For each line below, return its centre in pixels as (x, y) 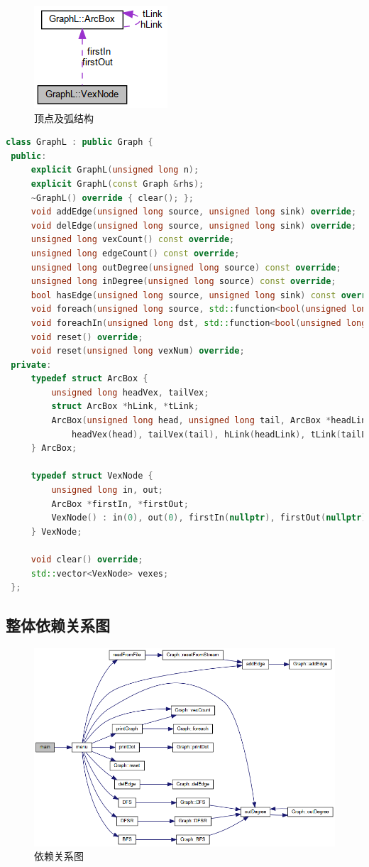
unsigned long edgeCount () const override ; (135, 253)
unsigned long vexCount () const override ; (133, 240)
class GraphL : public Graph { (79, 142)
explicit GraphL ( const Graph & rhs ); (117, 184)
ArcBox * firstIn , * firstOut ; (120, 504)
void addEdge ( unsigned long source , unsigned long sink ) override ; (194, 212)
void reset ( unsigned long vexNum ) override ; (138, 351)
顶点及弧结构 (64, 118)
